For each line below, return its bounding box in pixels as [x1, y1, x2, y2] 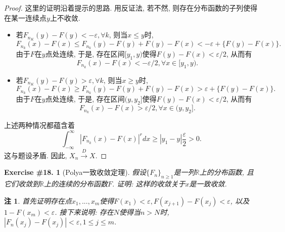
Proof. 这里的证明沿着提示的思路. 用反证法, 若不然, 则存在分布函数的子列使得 [4, 3, 258, 13]
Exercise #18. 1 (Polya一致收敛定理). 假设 [4, 167, 147, 177]
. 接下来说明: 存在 [55, 206, 114, 217]
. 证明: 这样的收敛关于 [112, 178, 185, 189]
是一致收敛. [189, 178, 227, 189]
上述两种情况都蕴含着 [4, 119, 75, 130]
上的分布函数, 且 [199, 167, 254, 177]
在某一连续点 [4, 12, 46, 23]
